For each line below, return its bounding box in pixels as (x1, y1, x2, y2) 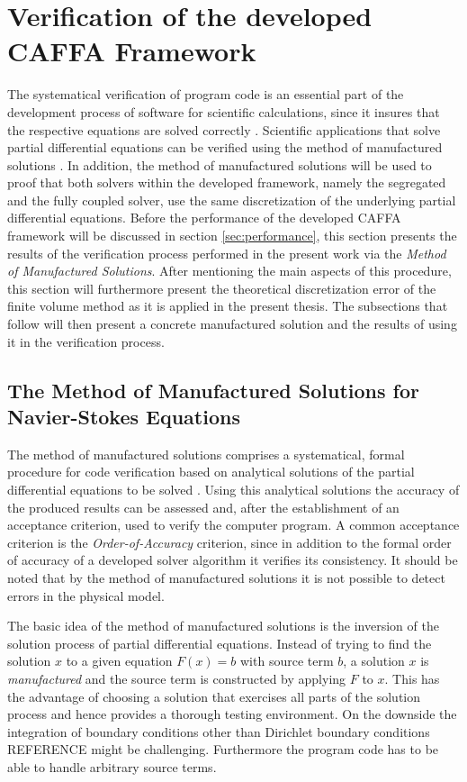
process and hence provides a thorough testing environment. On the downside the (7, 705, 457, 723)
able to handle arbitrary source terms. (7, 757, 217, 776)
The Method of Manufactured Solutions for (7, 376, 419, 404)
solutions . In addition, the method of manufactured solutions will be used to (7, 155, 432, 174)
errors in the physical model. (7, 586, 165, 605)
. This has (384, 668, 440, 687)
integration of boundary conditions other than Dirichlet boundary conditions (7, 722, 430, 741)
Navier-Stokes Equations (7, 403, 240, 430)
